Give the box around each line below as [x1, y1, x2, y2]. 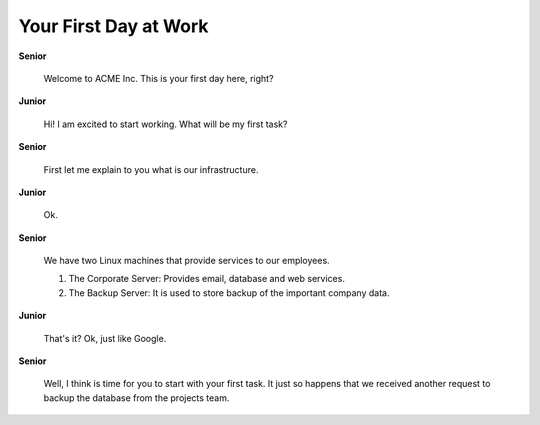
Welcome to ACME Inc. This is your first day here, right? [43, 72, 274, 84]
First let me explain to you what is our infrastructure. [43, 163, 259, 175]
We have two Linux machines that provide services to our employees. [43, 255, 330, 267]
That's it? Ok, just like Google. [43, 332, 167, 344]
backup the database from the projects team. [43, 391, 230, 404]
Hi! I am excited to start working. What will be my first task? [43, 118, 288, 130]
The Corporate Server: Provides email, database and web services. [68, 273, 345, 285]
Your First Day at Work [18, 15, 209, 37]
